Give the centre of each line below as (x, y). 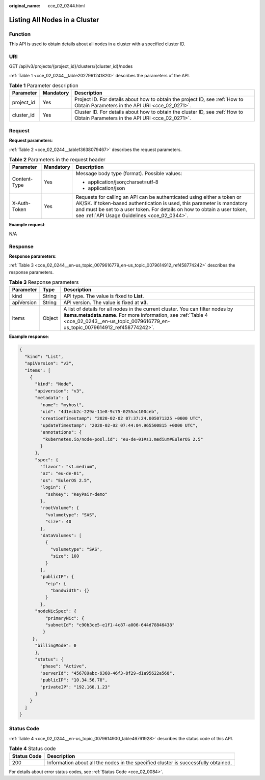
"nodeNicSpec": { (56, 611)
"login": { (53, 487)
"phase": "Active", (63, 666)
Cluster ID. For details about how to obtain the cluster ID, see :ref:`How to (159, 112)
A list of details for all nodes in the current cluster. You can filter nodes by (148, 309)
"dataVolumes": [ (61, 535)
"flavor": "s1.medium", (69, 467)
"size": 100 (65, 556)
